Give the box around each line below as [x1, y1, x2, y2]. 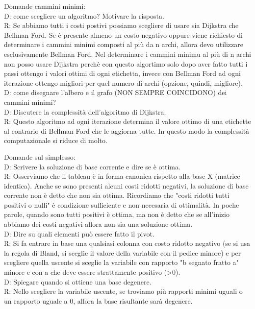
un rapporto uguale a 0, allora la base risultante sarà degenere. [4, 295, 193, 306]
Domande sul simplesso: [4, 151, 76, 162]
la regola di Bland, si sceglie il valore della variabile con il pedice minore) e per [4, 247, 241, 258]
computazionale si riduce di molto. [4, 135, 107, 145]
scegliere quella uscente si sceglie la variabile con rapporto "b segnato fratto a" [4, 257, 239, 267]
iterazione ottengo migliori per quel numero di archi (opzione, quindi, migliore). [4, 77, 243, 88]
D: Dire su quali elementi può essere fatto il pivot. [4, 228, 154, 238]
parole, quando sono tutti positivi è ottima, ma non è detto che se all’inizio [4, 209, 229, 219]
